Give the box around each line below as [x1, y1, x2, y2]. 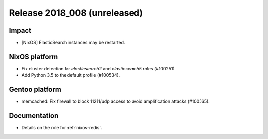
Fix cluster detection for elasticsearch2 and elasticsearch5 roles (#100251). [21, 65, 176, 71]
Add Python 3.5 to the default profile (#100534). [21, 72, 120, 78]
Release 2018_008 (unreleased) [9, 7, 143, 18]
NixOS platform [9, 52, 58, 61]
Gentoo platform [9, 85, 62, 94]
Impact [9, 26, 32, 35]
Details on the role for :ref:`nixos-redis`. [21, 125, 103, 131]
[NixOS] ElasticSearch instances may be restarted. [21, 40, 125, 46]
